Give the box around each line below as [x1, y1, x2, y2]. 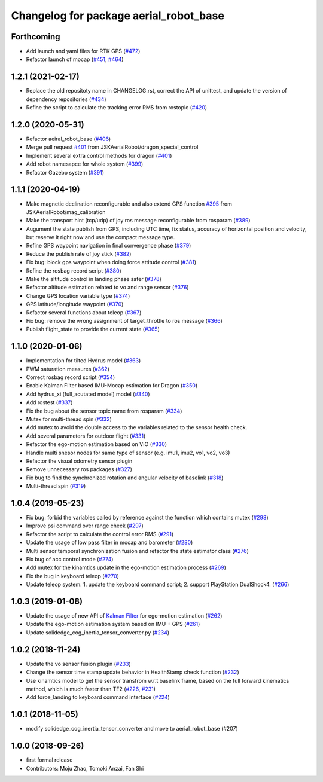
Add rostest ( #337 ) [26, 399, 73, 406]
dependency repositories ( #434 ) [26, 96, 107, 103]
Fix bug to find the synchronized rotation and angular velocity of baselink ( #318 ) [26, 474, 224, 481]
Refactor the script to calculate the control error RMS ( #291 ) [26, 530, 174, 537]
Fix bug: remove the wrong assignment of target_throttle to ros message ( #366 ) [26, 317, 223, 324]
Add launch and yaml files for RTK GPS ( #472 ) [26, 48, 141, 55]
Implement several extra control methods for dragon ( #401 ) [26, 152, 172, 159]
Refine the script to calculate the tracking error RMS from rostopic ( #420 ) [26, 104, 208, 111]
